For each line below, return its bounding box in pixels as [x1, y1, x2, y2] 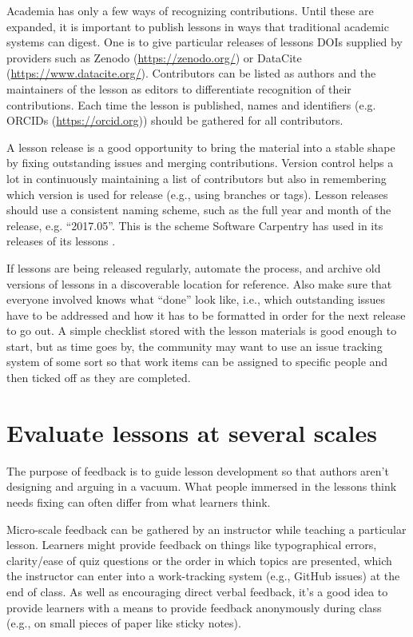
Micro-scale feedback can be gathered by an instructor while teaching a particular [6, 520, 407, 537]
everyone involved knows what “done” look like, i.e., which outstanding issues [6, 291, 386, 308]
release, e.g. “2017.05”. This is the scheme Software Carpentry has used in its [6, 217, 383, 233]
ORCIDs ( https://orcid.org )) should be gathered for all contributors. [6, 112, 344, 129]
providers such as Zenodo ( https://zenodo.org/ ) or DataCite [6, 49, 302, 66]
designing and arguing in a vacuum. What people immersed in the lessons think [6, 478, 397, 495]
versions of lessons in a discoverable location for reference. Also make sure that [6, 275, 392, 292]
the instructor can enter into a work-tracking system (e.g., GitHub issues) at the [6, 567, 400, 584]
